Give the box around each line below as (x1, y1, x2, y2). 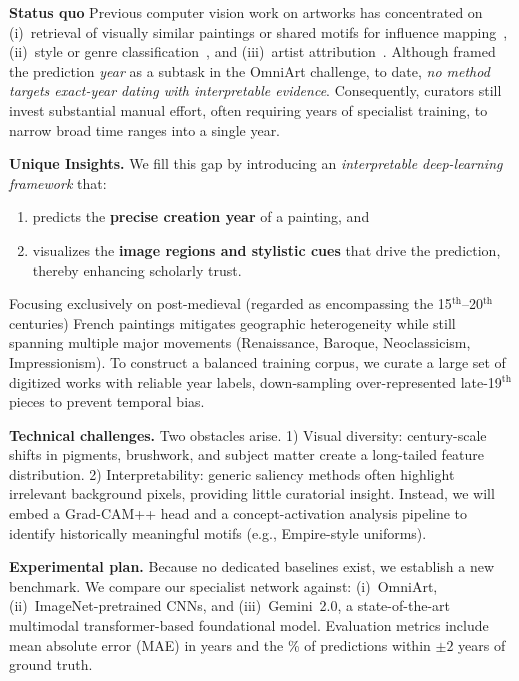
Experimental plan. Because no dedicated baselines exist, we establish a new (9, 556, 495, 577)
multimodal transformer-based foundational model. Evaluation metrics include (9, 615, 489, 636)
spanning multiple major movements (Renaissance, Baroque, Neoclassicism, (9, 332, 471, 353)
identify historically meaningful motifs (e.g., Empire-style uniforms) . (9, 522, 427, 543)
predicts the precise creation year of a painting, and (32, 206, 370, 227)
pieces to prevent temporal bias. (9, 391, 205, 412)
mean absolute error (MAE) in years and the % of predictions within (9, 634, 431, 655)
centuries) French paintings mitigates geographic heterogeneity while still (9, 312, 456, 333)
